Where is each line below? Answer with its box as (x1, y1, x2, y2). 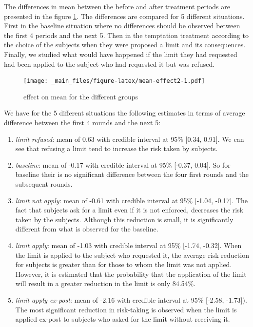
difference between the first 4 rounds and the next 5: (4, 117, 161, 127)
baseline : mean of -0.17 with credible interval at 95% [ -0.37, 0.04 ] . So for (15, 159, 231, 170)
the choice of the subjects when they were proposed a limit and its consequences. (4, 39, 246, 50)
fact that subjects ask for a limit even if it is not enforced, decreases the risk (15, 205, 244, 215)
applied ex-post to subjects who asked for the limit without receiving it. (15, 314, 230, 324)
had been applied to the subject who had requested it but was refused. (4, 58, 215, 69)
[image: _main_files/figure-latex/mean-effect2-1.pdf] (23, 77, 205, 85)
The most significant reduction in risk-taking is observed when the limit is (15, 304, 237, 314)
